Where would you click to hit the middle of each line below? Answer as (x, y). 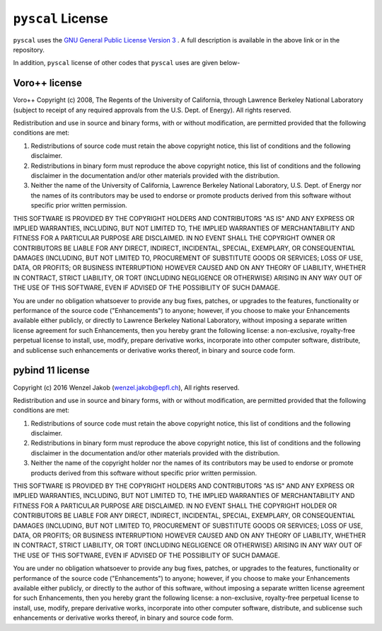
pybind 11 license (51, 371)
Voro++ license (48, 83)
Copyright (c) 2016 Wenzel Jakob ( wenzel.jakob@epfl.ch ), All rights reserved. (126, 387)
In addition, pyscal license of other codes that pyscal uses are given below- (127, 63)
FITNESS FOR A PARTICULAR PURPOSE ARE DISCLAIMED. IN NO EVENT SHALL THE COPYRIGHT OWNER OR (174, 238)
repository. (29, 50)
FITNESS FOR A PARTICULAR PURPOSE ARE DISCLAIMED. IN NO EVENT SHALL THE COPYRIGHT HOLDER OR (175, 506)
